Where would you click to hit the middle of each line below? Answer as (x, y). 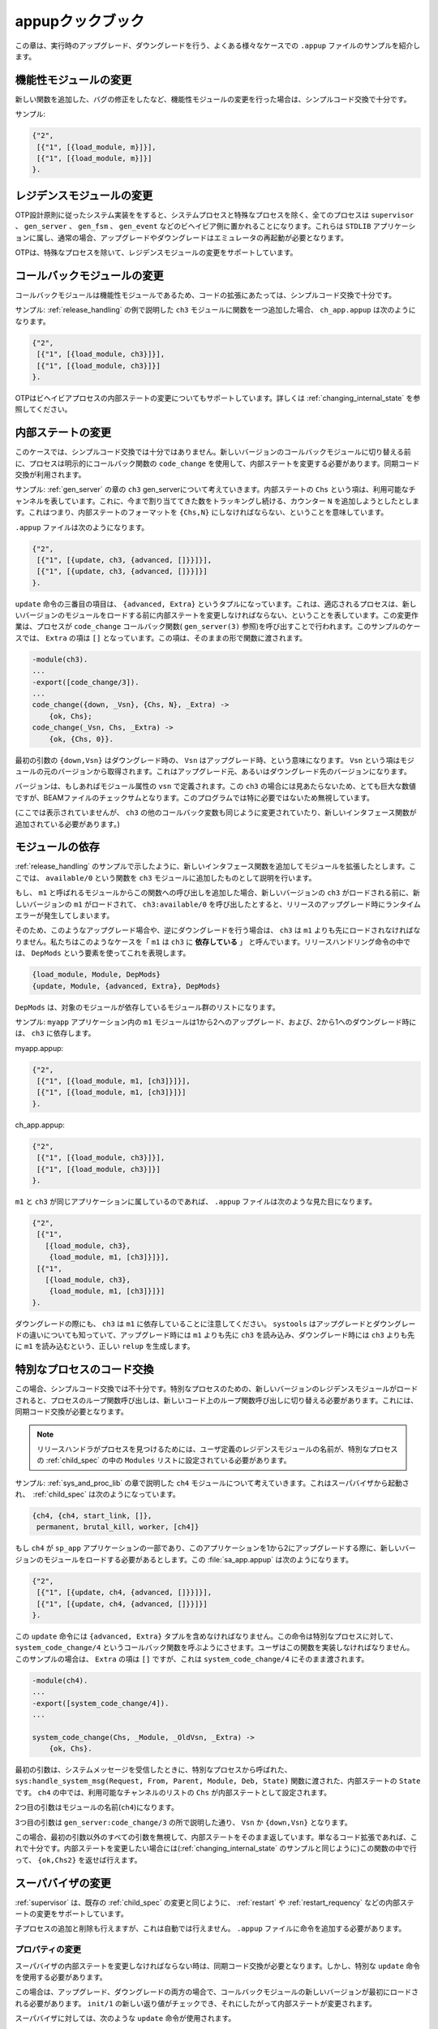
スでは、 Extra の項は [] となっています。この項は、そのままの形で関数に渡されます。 (161, 638)
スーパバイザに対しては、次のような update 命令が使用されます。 (125, 2018)
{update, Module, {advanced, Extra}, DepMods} (126, 986)
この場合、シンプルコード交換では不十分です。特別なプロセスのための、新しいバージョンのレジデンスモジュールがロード (217, 1389)
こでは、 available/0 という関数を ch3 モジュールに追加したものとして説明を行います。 (165, 877)
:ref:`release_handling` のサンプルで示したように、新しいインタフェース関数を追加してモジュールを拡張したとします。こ (216, 866)
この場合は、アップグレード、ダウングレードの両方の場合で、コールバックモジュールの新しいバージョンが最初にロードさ (217, 1992)
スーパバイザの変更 (63, 1883)
